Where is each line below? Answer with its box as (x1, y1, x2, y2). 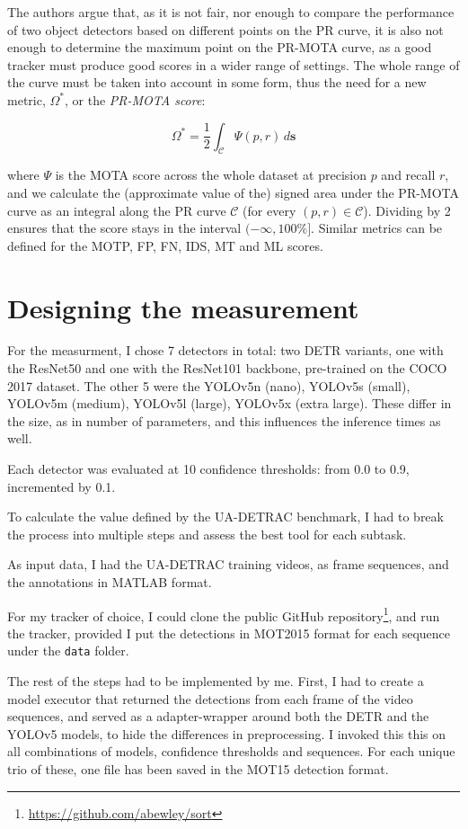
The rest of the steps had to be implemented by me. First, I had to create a (7, 672, 424, 691)
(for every (243, 201, 296, 219)
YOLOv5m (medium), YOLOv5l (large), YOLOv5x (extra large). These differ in (7, 394, 452, 413)
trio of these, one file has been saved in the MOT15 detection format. (7, 760, 389, 779)
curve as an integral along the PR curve (7, 201, 226, 219)
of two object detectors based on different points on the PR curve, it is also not (7, 20, 444, 39)
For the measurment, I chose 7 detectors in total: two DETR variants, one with (7, 341, 444, 360)
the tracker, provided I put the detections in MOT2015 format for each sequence (7, 623, 451, 642)
